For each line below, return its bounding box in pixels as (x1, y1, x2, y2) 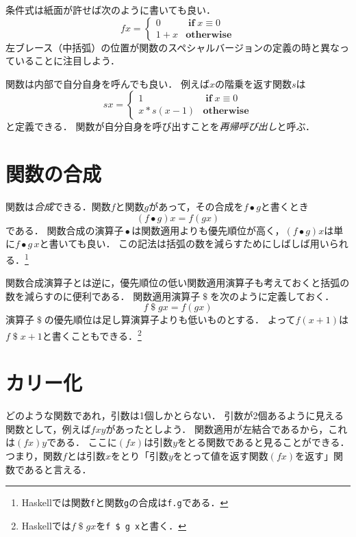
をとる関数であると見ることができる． (177, 435, 350, 449)
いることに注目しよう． (14, 53, 120, 68)
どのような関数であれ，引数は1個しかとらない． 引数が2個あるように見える (5, 408, 344, 423)
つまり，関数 (5, 449, 63, 463)
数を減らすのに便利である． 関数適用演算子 (5, 288, 201, 303)
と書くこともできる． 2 (42, 326, 142, 342)
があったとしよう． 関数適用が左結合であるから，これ (105, 421, 348, 436)
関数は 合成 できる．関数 (5, 199, 111, 214)
